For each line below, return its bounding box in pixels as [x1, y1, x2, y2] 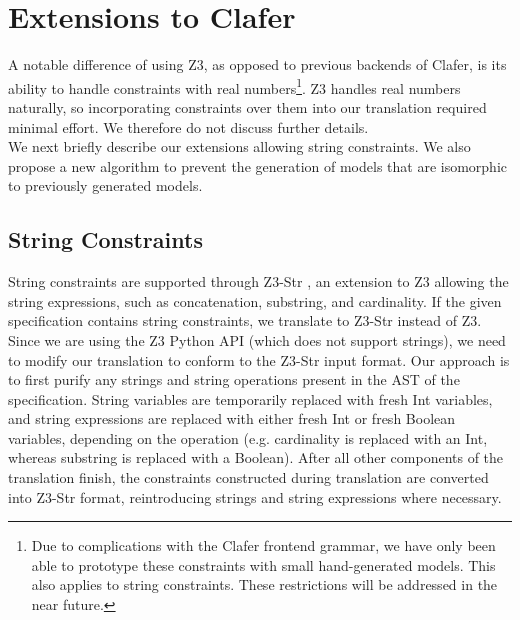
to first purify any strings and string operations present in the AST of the [8, 369, 460, 390]
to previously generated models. [8, 175, 203, 196]
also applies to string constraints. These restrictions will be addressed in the [31, 574, 498, 595]
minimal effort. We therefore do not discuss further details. [8, 116, 369, 137]
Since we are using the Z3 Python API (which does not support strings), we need [8, 329, 506, 350]
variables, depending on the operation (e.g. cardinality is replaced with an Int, [8, 427, 488, 448]
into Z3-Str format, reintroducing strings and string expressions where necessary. [8, 486, 502, 507]
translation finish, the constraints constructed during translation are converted [8, 467, 489, 488]
